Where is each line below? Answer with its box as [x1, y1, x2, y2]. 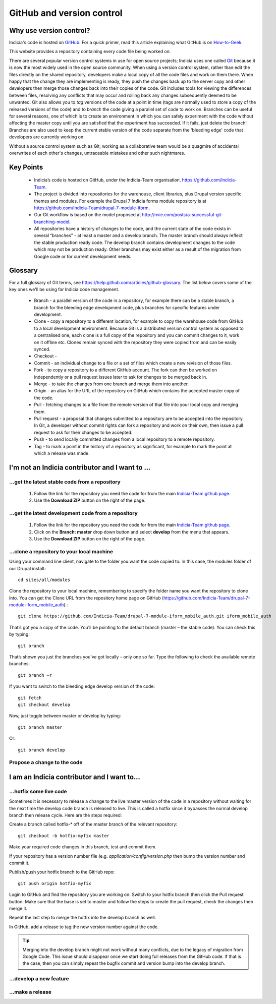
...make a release [9, 988, 52, 995]
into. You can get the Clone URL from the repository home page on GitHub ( [9, 595, 164, 601]
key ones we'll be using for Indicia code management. [9, 286, 119, 292]
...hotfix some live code [9, 788, 67, 795]
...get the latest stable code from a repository [9, 478, 121, 485]
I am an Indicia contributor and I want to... [9, 772, 141, 781]
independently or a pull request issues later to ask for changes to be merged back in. [34, 374, 208, 380]
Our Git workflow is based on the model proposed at [34, 212, 141, 218]
